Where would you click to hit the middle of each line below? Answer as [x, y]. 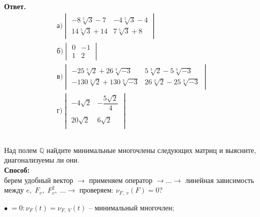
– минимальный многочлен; [132, 207]
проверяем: [96, 190]
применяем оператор [121, 180]
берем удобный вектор [39, 180]
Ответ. [15, 6]
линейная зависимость [220, 180]
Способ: [17, 169]
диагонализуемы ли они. [42, 160]
